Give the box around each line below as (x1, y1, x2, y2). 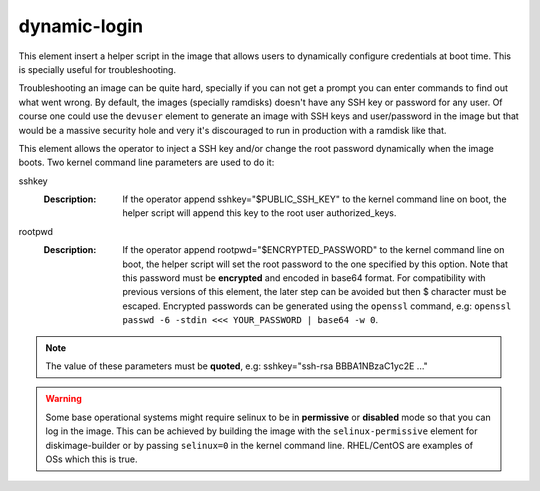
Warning (45, 393, 82, 405)
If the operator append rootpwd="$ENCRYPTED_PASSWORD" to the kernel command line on (122, 244, 505, 256)
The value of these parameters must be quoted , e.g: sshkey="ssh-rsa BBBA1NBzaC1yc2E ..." (45, 360, 429, 372)
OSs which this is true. (45, 453, 138, 465)
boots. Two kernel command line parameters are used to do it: (18, 156, 275, 169)
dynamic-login (18, 15, 144, 37)
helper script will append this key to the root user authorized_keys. (122, 207, 397, 219)
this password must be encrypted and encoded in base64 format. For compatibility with (122, 272, 486, 284)
